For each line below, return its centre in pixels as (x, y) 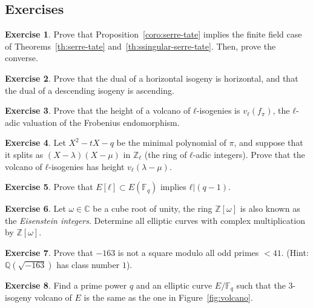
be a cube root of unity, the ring (153, 208)
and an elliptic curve (174, 285)
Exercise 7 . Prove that (49, 252)
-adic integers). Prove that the (249, 154)
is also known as (270, 208)
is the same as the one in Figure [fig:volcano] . (168, 297)
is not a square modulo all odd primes (188, 252)
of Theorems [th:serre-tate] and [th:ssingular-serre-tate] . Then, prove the (140, 46)
